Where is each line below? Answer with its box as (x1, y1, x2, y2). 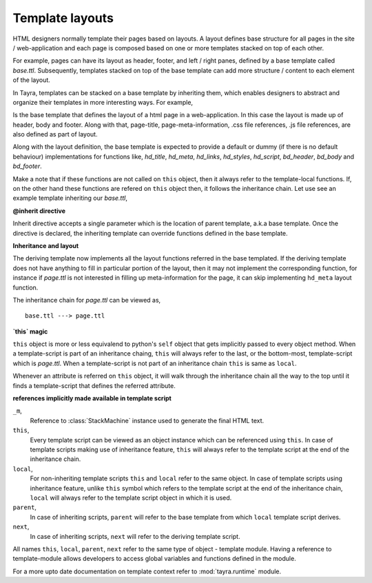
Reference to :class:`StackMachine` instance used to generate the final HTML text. (30, 416, 265, 425)
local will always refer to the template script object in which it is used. (30, 493, 232, 502)
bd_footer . (12, 162, 42, 170)
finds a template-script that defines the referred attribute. (12, 381, 176, 389)
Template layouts (12, 10, 114, 25)
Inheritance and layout (12, 241, 79, 249)
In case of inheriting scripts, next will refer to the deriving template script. (30, 532, 240, 540)
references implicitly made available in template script (12, 394, 172, 402)
